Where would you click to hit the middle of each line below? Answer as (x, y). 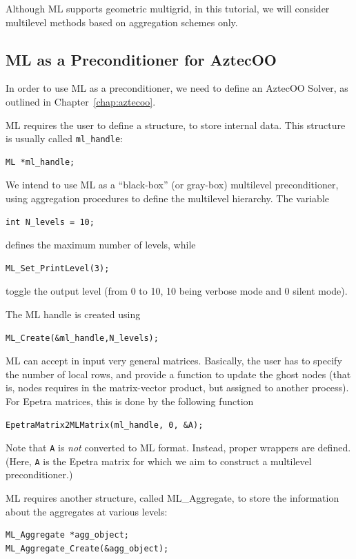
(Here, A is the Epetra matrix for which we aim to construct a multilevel (159, 461)
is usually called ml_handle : (64, 138)
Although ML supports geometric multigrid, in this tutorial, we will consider (168, 8)
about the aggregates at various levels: (87, 511)
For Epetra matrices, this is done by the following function (130, 401)
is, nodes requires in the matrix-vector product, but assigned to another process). (177, 388)
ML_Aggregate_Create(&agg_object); (87, 548)
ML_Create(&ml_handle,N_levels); (82, 338)
